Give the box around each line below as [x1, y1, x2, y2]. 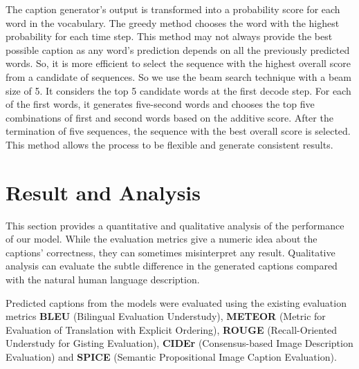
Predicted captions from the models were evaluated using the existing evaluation [6, 295, 347, 310]
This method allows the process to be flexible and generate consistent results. [6, 137, 333, 151]
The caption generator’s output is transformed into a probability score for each [6, 2, 340, 16]
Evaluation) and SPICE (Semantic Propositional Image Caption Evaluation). [6, 350, 337, 363]
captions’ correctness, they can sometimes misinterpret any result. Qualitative [6, 245, 335, 259]
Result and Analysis [6, 178, 201, 206]
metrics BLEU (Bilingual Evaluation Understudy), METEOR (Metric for [6, 309, 326, 323]
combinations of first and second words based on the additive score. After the [6, 110, 333, 124]
